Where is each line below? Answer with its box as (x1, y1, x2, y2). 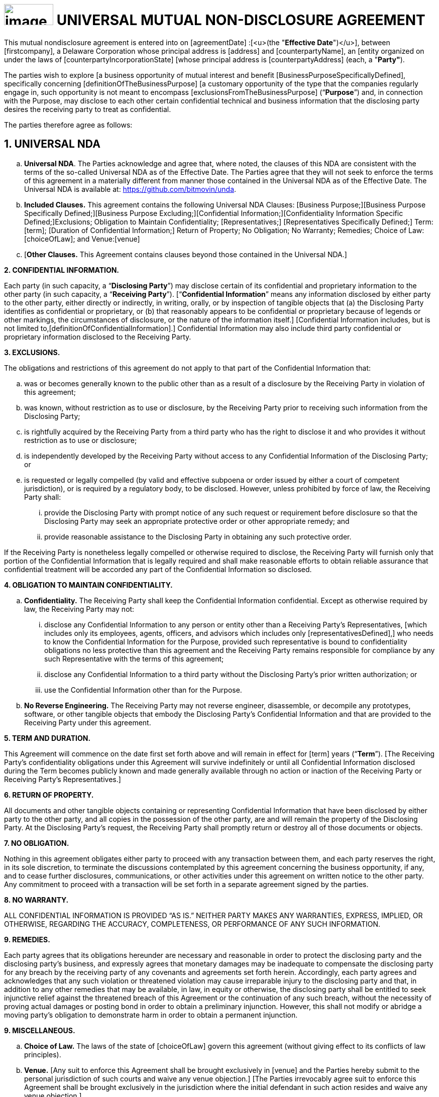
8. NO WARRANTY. (4, 895, 69, 904)
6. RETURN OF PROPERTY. (4, 790, 94, 799)
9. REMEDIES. (4, 935, 50, 944)
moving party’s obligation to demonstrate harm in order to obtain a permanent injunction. (4, 1010, 298, 1019)
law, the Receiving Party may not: (24, 604, 135, 613)
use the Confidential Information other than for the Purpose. (44, 685, 242, 694)
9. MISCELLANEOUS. (4, 1026, 75, 1035)
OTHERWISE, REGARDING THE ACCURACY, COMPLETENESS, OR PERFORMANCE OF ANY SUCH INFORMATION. (4, 919, 380, 928)
